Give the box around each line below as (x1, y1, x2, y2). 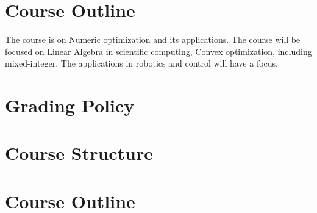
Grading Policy (5, 93, 135, 118)
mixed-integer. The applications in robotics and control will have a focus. (5, 57, 278, 70)
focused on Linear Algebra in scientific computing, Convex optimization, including (5, 45, 312, 57)
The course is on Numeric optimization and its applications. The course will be (5, 33, 301, 46)
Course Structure (5, 140, 154, 165)
